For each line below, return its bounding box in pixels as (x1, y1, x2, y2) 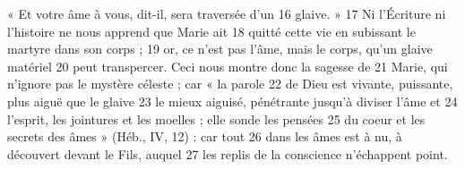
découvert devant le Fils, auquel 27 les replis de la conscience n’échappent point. (7, 144, 448, 163)
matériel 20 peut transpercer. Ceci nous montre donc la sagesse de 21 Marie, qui (7, 56, 448, 75)
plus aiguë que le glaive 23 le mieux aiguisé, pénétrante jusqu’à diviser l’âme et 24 (7, 91, 458, 110)
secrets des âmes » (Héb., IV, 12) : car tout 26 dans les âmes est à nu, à (7, 127, 402, 146)
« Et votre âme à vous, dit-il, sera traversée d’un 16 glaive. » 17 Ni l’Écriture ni (7, 4, 446, 22)
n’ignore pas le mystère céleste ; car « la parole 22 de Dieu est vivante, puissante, (7, 74, 453, 93)
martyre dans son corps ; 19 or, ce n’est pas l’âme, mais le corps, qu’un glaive (7, 39, 433, 58)
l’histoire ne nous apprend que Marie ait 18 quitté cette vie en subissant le (7, 21, 416, 40)
